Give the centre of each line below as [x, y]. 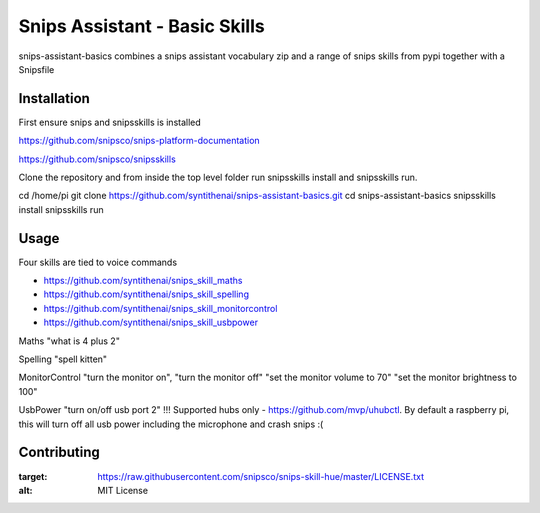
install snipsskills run [61, 209]
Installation [54, 98]
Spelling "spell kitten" [63, 359]
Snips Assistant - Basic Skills [141, 26]
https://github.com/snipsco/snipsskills [97, 159]
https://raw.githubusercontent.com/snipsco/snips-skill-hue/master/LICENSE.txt [261, 476]
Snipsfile [36, 69]
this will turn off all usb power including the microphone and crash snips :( [171, 424]
